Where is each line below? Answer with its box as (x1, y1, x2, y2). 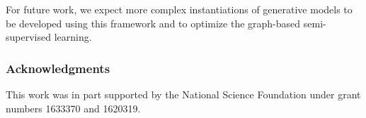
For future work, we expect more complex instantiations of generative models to (6, 2, 353, 16)
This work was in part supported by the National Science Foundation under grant (6, 87, 361, 101)
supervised (6, 29, 51, 44)
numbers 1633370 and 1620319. (6, 100, 141, 115)
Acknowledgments (6, 59, 110, 77)
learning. (54, 29, 92, 44)
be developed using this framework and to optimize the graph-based (6, 15, 301, 30)
